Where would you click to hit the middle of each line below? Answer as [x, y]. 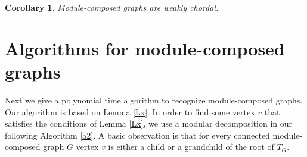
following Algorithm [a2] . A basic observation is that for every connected [137, 135]
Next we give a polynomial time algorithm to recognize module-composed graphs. [154, 100]
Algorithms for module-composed [145, 48]
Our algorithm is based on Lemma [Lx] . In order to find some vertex [130, 112]
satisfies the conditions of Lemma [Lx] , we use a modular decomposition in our [148, 123]
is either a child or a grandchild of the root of [191, 147]
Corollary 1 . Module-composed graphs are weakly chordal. [112, 7]
